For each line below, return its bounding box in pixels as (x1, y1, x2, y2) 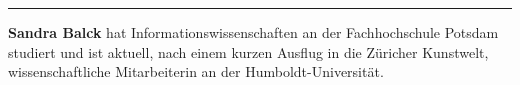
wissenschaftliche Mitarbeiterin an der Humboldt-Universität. (8, 61, 384, 82)
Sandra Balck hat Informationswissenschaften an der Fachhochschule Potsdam (8, 22, 499, 42)
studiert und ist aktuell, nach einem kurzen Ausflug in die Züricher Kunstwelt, (8, 41, 489, 62)
